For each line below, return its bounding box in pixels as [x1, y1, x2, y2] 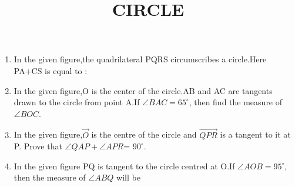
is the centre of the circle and [91, 128, 197, 141]
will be [116, 171, 140, 183]
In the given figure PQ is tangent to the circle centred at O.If [14, 159, 235, 172]
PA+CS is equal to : [14, 64, 88, 76]
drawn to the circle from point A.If [14, 96, 140, 108]
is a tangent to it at [220, 128, 291, 141]
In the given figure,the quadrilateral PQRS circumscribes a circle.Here [14, 53, 267, 65]
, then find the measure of [189, 96, 283, 108]
